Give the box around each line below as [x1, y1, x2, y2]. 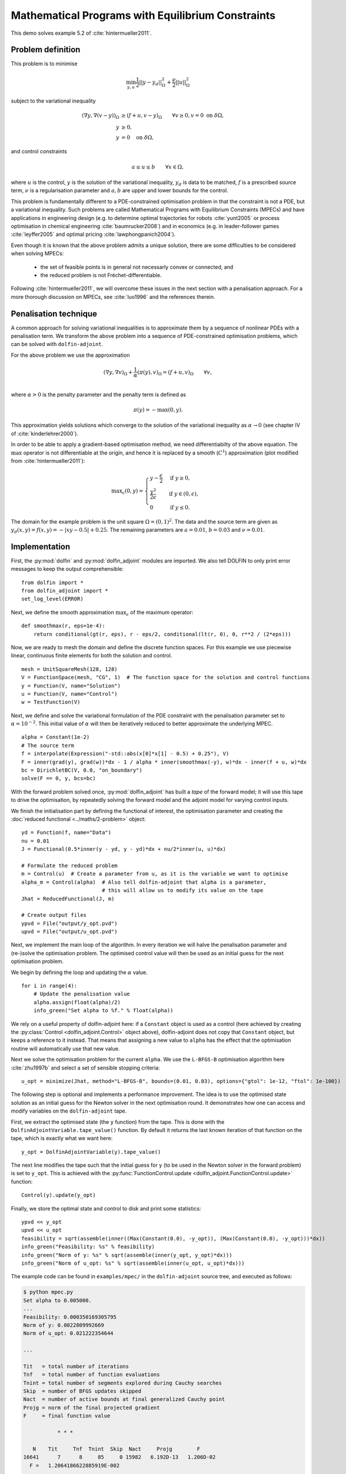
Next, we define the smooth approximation [11, 608, 114, 616]
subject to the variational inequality [11, 97, 97, 104]
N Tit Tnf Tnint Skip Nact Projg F [32, 1445, 201, 1452]
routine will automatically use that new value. [11, 1045, 120, 1052]
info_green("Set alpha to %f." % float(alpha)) [33, 1007, 174, 1014]
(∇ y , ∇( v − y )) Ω [81, 112, 120, 120]
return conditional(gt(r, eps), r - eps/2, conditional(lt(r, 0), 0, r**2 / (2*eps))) [33, 631, 291, 637]
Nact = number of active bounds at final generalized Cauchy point [23, 1396, 225, 1403]
